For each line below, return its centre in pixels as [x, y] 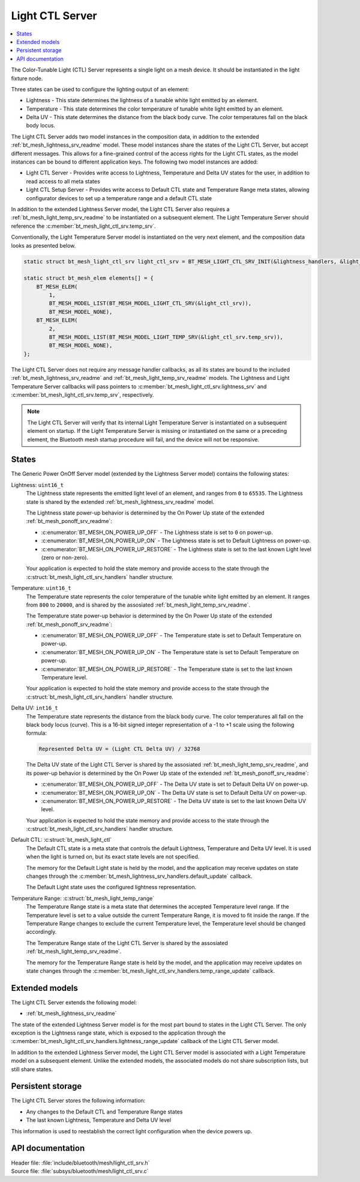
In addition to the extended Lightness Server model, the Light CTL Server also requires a [120, 209]
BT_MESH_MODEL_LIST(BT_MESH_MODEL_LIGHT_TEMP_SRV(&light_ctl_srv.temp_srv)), [166, 337]
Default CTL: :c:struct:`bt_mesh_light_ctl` [61, 840]
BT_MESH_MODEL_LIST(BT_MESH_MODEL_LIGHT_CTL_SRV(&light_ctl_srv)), [150, 303]
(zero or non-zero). [65, 557]
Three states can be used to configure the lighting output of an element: [100, 89]
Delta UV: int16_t [34, 708]
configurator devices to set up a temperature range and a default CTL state [119, 198]
